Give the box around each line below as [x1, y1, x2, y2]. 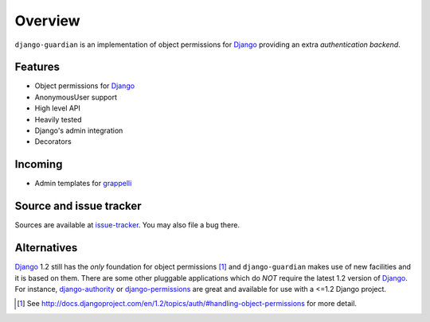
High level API [34, 103, 81, 113]
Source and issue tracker [14, 200, 143, 213]
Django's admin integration [34, 126, 123, 135]
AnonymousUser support [34, 92, 118, 102]
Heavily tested [34, 114, 83, 124]
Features [14, 60, 60, 74]
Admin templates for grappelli [34, 179, 132, 188]
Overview [14, 12, 80, 29]
